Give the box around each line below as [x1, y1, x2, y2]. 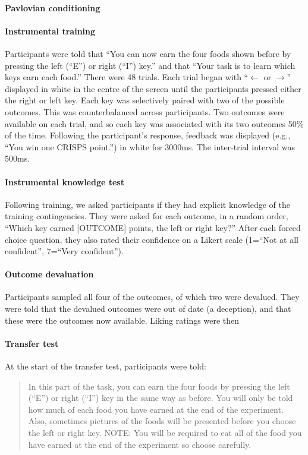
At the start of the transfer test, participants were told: [5, 360, 206, 372]
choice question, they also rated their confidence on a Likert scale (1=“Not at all [5, 233, 299, 245]
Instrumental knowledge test [5, 175, 124, 188]
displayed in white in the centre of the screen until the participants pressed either [5, 82, 301, 94]
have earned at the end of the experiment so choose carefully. [28, 438, 252, 450]
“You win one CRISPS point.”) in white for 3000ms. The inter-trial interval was [5, 140, 295, 153]
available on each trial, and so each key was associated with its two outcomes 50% [5, 117, 304, 129]
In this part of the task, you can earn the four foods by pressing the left [28, 380, 290, 392]
